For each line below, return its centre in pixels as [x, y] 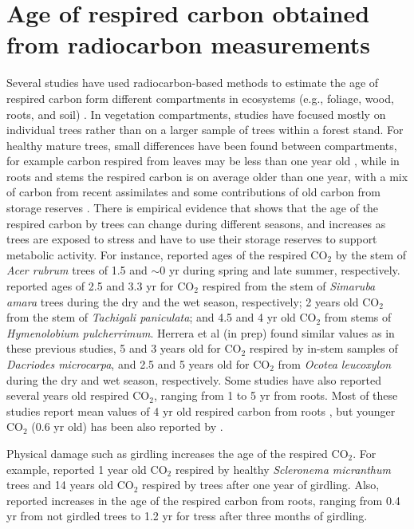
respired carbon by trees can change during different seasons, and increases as [196, 223]
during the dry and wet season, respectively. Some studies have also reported [194, 379]
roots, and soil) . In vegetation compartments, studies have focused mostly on [196, 114]
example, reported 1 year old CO [87, 469]
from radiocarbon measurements [188, 44]
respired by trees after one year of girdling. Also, [261, 485]
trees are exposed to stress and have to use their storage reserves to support [192, 239]
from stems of [358, 317]
